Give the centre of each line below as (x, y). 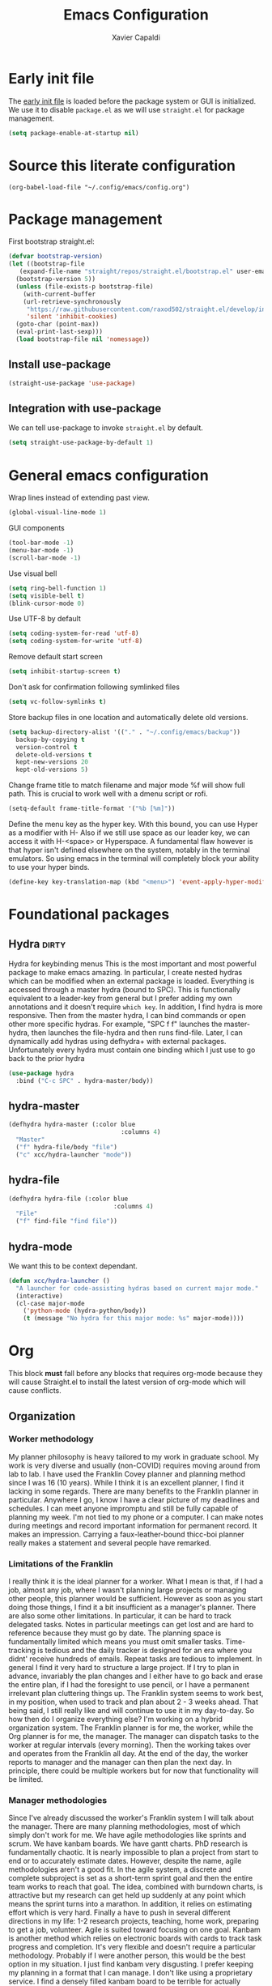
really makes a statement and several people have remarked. (110, 1543)
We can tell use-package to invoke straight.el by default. (106, 428)
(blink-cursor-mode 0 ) (47, 603)
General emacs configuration (108, 475)
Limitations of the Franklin (61, 1563)
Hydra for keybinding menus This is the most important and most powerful (132, 963)
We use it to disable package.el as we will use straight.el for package (127, 109)
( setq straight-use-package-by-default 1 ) (81, 443)
